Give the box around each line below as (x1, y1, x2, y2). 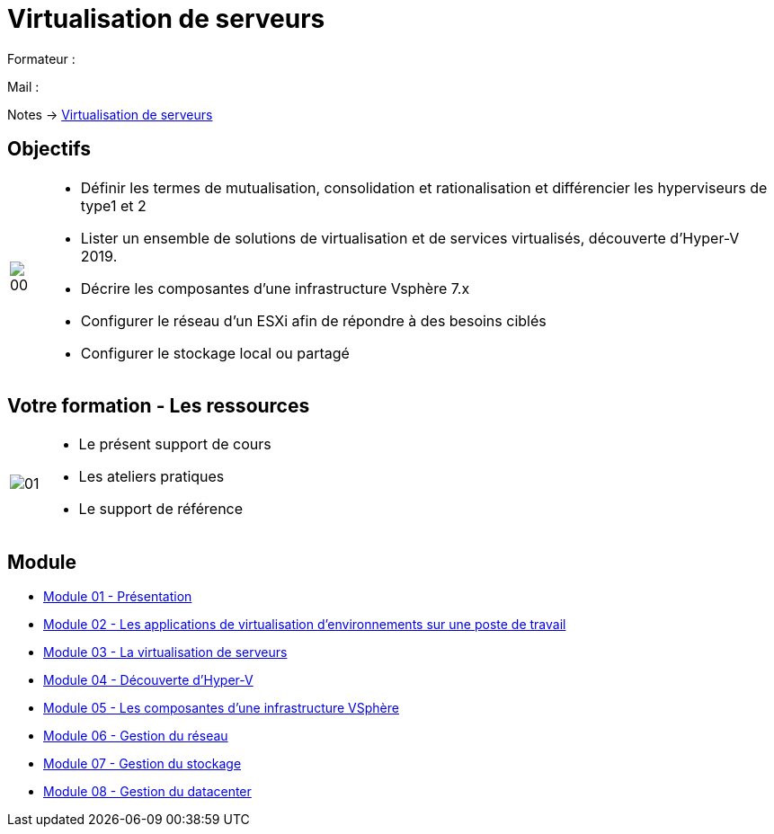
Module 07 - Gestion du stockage (43, 756, 242, 772)
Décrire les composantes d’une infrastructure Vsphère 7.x (80, 279, 470, 297)
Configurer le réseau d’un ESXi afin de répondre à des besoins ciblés (80, 311, 547, 330)
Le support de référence (78, 500, 244, 519)
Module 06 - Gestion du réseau (43, 728, 228, 744)
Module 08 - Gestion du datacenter (43, 784, 252, 800)
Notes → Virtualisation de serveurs (7, 106, 213, 122)
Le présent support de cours (78, 435, 271, 454)
